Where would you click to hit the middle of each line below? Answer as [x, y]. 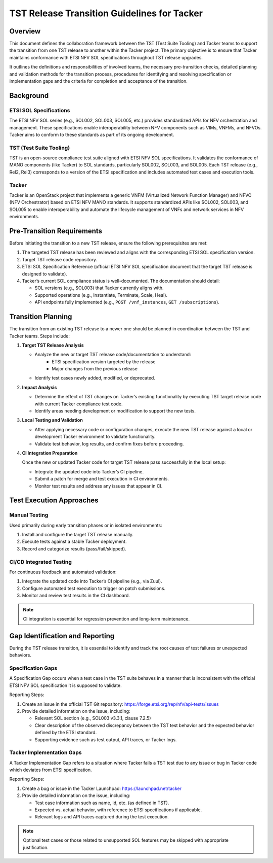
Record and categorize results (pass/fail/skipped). [74, 548]
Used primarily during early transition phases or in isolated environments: [86, 525]
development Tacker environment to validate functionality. [95, 437]
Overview [25, 31]
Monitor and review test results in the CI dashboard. [76, 596]
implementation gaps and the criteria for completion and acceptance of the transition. [99, 81]
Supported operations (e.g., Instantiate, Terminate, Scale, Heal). [101, 295]
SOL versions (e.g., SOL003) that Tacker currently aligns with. [99, 288]
